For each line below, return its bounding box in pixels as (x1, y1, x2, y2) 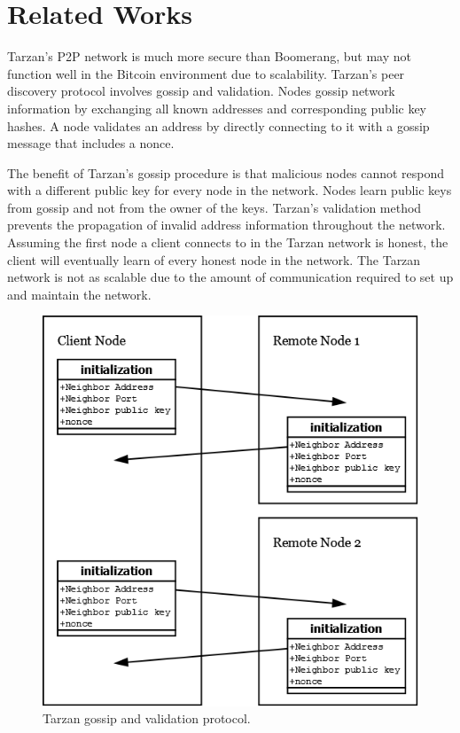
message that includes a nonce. (7, 134, 175, 152)
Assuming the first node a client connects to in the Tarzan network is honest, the (7, 233, 448, 252)
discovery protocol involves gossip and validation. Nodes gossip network (7, 82, 395, 100)
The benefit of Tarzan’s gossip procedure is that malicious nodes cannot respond (7, 163, 445, 182)
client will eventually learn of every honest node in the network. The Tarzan (7, 250, 421, 269)
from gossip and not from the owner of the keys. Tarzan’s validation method (7, 198, 422, 216)
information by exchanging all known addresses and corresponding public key (7, 98, 427, 117)
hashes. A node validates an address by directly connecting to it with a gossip (7, 116, 430, 135)
